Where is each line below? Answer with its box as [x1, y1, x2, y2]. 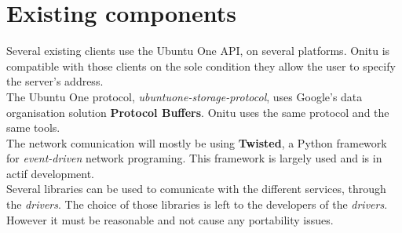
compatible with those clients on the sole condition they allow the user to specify [6, 57, 396, 74]
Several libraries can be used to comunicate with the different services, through [6, 180, 386, 197]
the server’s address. [6, 73, 104, 89]
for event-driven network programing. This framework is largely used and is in [6, 150, 382, 166]
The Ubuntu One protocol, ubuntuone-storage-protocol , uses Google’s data [6, 88, 363, 104]
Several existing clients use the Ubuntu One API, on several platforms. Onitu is [6, 42, 390, 59]
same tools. [6, 119, 60, 136]
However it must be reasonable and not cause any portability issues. [6, 211, 334, 228]
